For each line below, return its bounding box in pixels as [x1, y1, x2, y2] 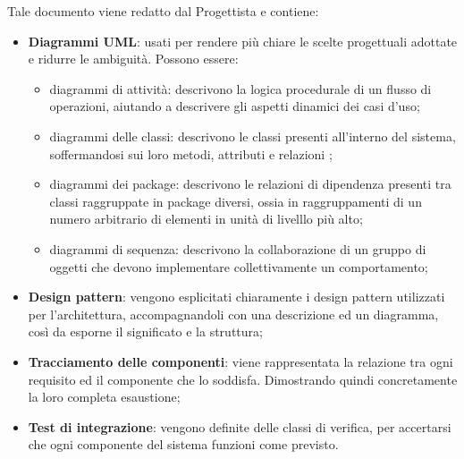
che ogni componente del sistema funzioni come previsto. [28, 435, 339, 454]
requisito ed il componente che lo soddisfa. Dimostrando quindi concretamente [28, 370, 458, 388]
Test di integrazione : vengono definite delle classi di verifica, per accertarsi [28, 417, 451, 436]
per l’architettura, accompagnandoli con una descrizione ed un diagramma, [28, 304, 439, 323]
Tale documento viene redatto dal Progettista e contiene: [7, 2, 319, 20]
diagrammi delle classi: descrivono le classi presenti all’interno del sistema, [49, 126, 456, 145]
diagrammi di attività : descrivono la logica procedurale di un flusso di [49, 79, 432, 98]
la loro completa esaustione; [28, 387, 181, 406]
